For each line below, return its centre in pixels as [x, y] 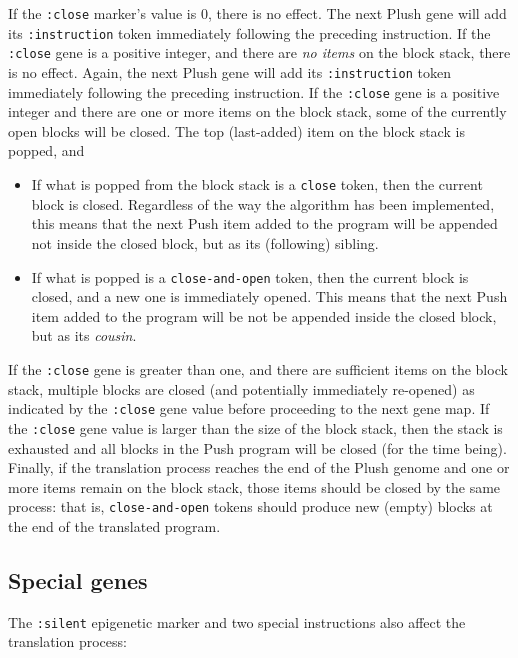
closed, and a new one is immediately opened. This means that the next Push [269, 296]
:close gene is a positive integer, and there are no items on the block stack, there [259, 52]
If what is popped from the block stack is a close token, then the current [257, 184]
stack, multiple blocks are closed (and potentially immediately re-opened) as [241, 388]
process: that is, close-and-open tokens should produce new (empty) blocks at [250, 506]
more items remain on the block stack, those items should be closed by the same [254, 486]
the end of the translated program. [114, 525]
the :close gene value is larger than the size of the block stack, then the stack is [255, 427]
